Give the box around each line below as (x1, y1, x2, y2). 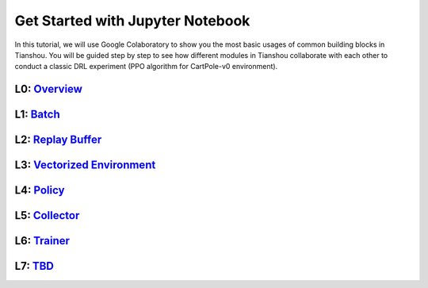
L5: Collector (14, 209, 80, 222)
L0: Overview (14, 83, 83, 96)
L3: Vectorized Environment (14, 159, 156, 172)
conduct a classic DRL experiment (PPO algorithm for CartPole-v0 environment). (14, 62, 278, 71)
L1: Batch (14, 108, 60, 121)
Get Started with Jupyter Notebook (14, 12, 250, 29)
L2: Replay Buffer (14, 133, 102, 147)
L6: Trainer (14, 234, 71, 248)
